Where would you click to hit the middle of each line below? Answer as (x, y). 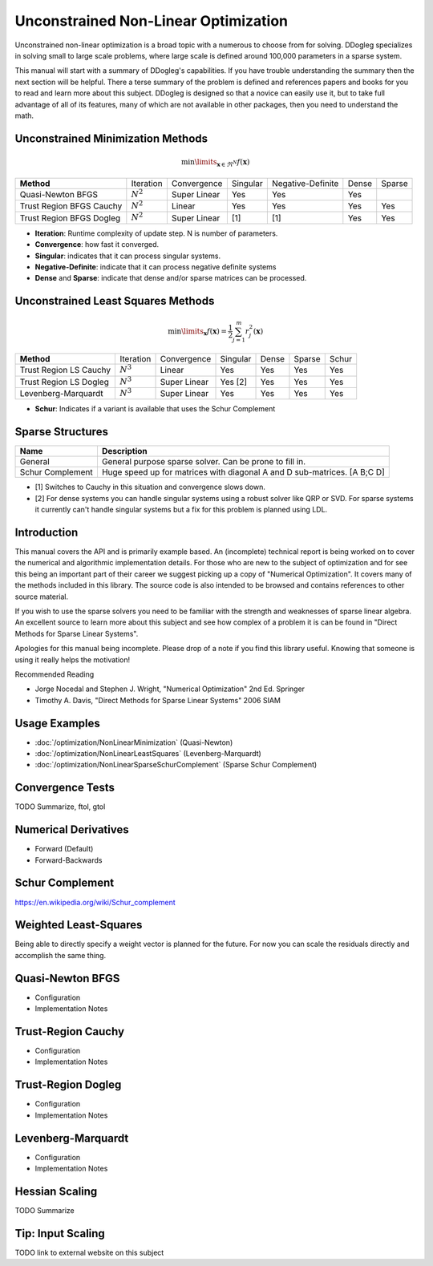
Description (124, 451)
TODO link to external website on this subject (89, 1252)
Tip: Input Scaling (60, 1234)
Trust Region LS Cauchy (65, 370)
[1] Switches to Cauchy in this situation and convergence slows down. (150, 487)
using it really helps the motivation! (73, 659)
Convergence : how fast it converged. (97, 245)
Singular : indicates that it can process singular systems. (127, 256)
